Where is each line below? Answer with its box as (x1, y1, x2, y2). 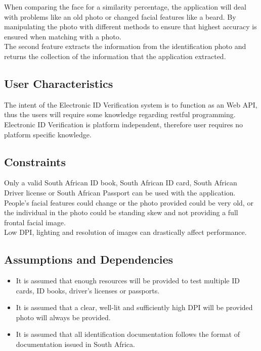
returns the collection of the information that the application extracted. (4, 51, 226, 61)
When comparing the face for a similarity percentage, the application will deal (4, 2, 246, 12)
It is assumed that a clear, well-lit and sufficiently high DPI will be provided (16, 302, 253, 313)
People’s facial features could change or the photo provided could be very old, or (4, 197, 253, 208)
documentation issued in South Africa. (16, 339, 135, 349)
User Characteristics (4, 75, 113, 91)
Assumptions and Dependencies (4, 252, 173, 267)
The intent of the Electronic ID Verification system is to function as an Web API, (4, 99, 257, 110)
